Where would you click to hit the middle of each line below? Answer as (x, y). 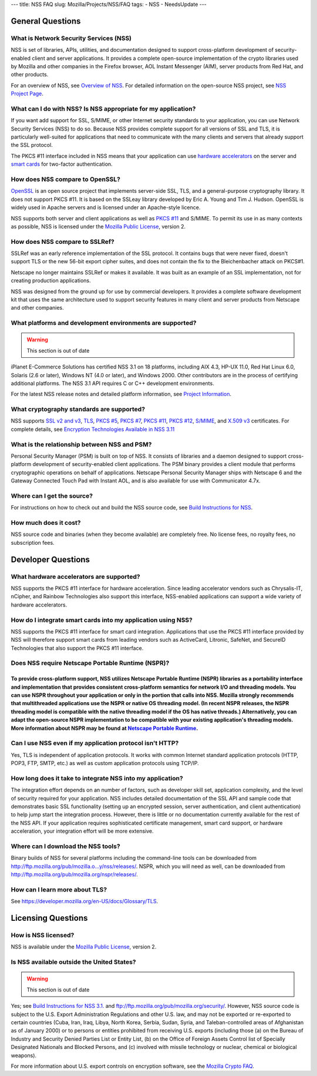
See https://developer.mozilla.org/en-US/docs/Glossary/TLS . (85, 901)
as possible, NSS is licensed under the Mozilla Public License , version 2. (98, 226)
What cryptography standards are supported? (78, 410)
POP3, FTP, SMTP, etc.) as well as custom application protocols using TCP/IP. (105, 763)
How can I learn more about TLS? (59, 889)
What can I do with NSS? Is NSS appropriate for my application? (103, 109)
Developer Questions (50, 559)
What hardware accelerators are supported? (75, 576)
